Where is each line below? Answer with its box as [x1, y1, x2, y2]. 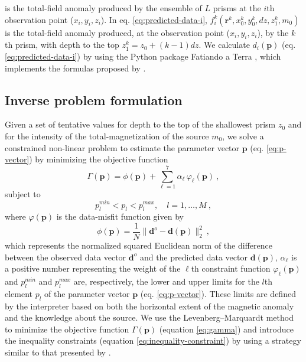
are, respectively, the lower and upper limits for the [73, 275, 259, 287]
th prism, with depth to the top [5, 38, 119, 51]
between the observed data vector [5, 250, 126, 263]
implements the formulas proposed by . [5, 61, 146, 74]
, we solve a [222, 129, 264, 142]
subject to [5, 187, 41, 200]
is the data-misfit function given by [56, 210, 184, 223]
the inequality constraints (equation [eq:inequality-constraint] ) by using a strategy [5, 334, 301, 347]
